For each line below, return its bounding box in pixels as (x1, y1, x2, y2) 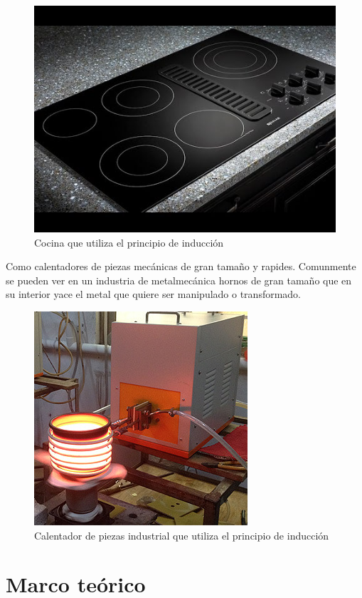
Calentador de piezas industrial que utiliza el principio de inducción (34, 527, 329, 542)
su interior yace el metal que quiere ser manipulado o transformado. (6, 287, 302, 301)
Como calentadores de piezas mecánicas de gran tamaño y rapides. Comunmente (6, 259, 356, 274)
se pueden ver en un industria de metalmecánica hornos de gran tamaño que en (6, 272, 352, 287)
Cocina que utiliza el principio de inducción (34, 234, 224, 249)
